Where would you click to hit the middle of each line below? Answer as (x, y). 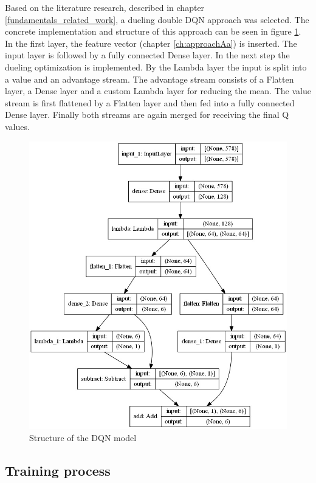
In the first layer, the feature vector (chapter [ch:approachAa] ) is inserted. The (151, 43)
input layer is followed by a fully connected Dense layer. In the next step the (147, 55)
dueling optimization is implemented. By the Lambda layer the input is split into (156, 67)
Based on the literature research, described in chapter (105, 7)
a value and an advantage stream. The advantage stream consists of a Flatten (149, 79)
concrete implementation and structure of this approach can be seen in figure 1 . (153, 31)
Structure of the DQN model (83, 437)
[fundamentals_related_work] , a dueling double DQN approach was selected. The (157, 19)
